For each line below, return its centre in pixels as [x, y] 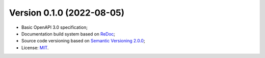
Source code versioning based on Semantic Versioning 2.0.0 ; [83, 41]
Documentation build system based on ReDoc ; [68, 34]
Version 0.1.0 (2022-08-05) [67, 13]
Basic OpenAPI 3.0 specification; [54, 27]
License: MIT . [35, 48]
